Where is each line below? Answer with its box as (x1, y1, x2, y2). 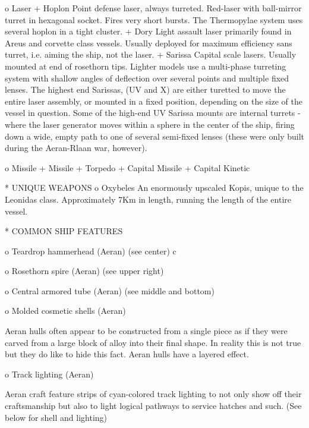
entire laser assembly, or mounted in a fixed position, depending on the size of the (5, 95, 303, 107)
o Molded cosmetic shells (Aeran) (5, 304, 126, 317)
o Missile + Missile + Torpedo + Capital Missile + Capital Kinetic (5, 161, 250, 174)
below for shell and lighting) (5, 411, 108, 423)
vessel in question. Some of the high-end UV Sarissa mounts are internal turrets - (5, 106, 301, 119)
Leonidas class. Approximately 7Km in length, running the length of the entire (5, 193, 292, 205)
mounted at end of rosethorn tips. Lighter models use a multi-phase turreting (5, 59, 286, 72)
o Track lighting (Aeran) (5, 367, 94, 380)
